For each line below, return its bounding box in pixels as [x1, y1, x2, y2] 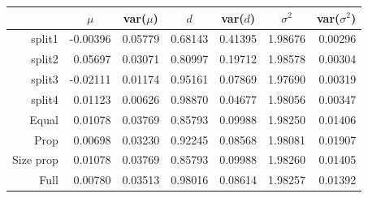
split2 [31, 50, 58, 67]
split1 [31, 30, 58, 47]
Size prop [12, 151, 58, 168]
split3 [31, 71, 58, 88]
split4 [31, 90, 58, 107]
